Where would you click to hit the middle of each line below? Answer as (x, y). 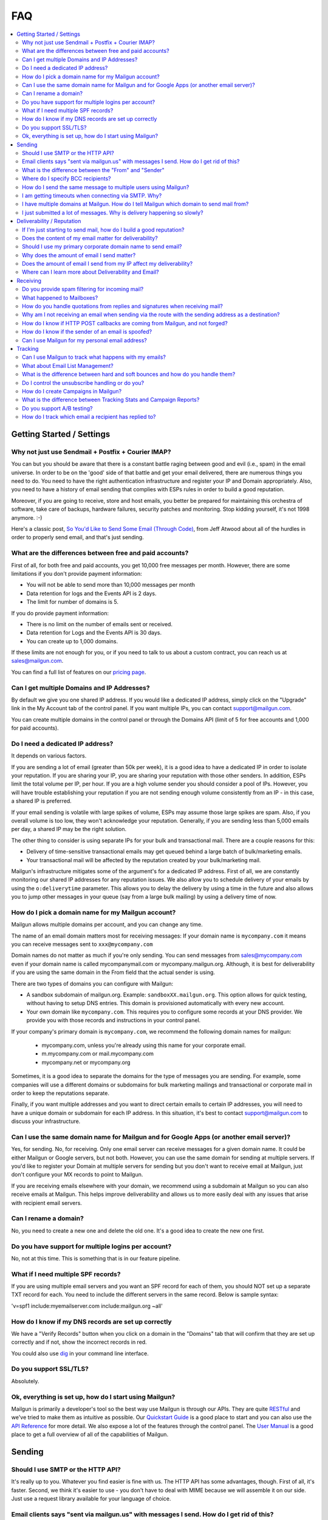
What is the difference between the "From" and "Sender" (94, 170)
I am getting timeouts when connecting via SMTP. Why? (92, 195)
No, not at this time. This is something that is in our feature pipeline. (96, 1258)
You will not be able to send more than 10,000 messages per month (111, 585)
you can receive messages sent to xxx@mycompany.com (82, 944)
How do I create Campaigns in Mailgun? (72, 391)
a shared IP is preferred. (42, 801)
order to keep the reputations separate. (60, 1093)
